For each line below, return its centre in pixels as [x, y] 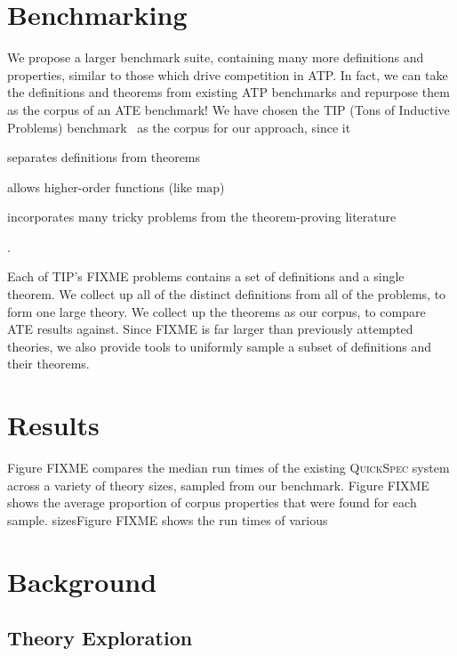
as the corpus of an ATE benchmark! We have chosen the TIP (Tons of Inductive [228, 109]
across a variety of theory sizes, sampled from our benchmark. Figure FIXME [218, 485]
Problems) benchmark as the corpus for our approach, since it [179, 127]
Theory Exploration [100, 638]
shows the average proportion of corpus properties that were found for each [212, 502]
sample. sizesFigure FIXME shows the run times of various [168, 519]
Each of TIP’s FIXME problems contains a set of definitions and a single [206, 276]
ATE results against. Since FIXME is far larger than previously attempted [210, 329]
